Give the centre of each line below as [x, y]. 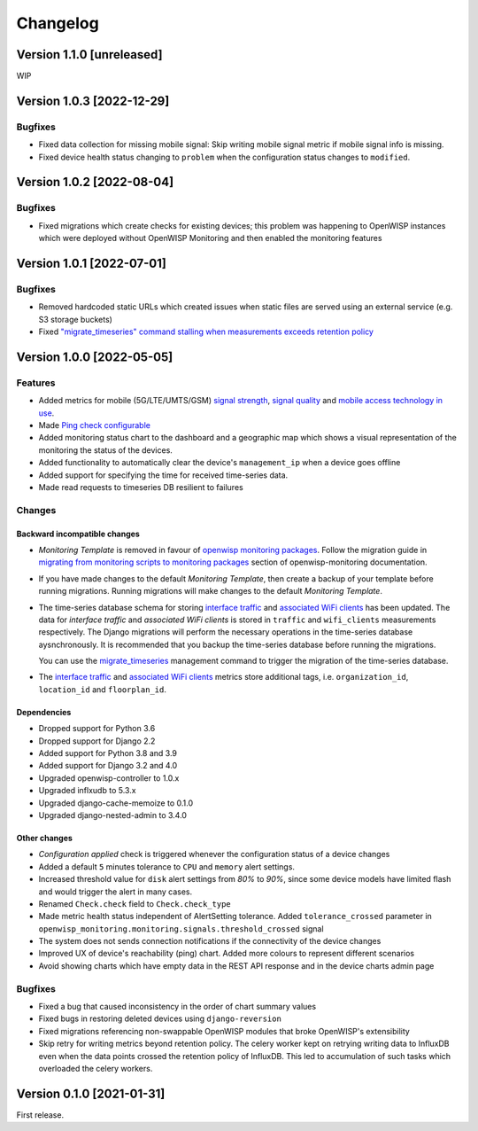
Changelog [58, 23]
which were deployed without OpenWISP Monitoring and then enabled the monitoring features [210, 238]
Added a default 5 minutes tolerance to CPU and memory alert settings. [167, 866]
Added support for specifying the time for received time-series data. [163, 475]
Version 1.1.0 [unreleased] [89, 55]
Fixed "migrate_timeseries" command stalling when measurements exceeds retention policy [206, 331]
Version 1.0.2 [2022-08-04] [95, 182]
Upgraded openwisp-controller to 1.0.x [109, 778]
